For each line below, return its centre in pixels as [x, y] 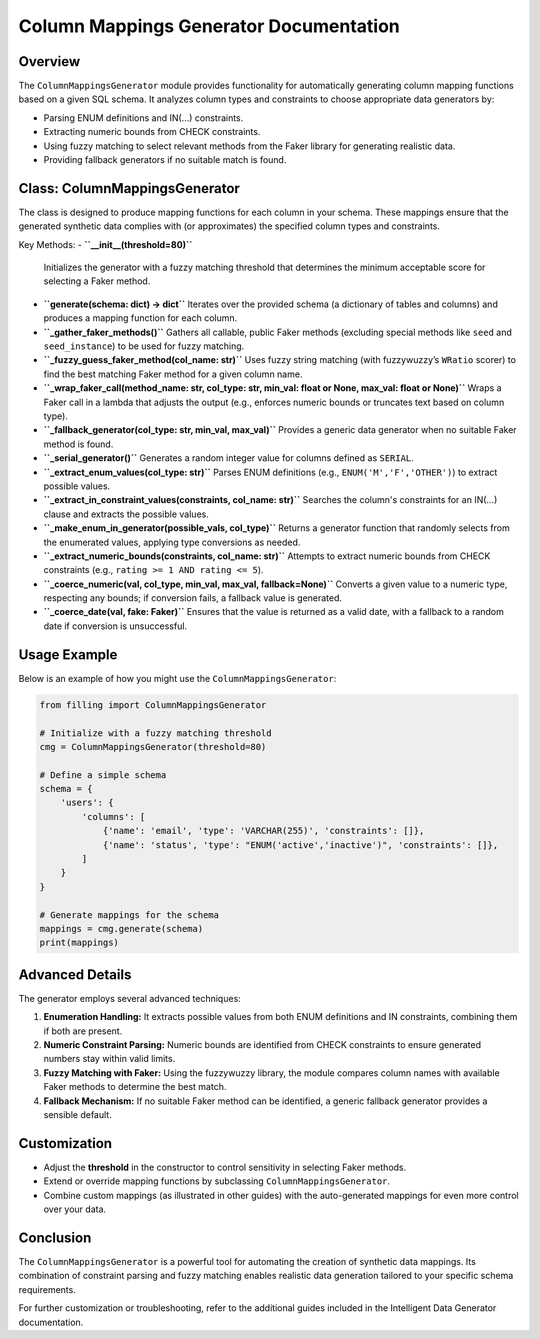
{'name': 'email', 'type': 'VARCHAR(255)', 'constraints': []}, [263, 831]
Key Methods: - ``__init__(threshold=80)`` [105, 244]
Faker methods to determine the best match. [135, 1087]
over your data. [75, 1209]
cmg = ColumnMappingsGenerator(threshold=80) [153, 746]
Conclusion [55, 1237]
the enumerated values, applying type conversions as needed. [172, 542]
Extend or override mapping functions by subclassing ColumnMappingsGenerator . [216, 1181]
